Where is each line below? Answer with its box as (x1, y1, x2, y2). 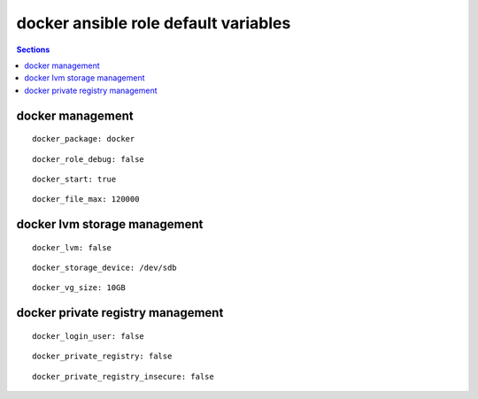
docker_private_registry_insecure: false (32, 372, 214, 381)
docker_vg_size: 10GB (32, 283, 126, 293)
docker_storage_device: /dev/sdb (32, 263, 177, 273)
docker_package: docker (32, 134, 135, 144)
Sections (16, 44, 50, 55)
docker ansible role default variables (16, 13, 291, 33)
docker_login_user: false (32, 331, 145, 341)
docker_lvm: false (32, 242, 112, 252)
